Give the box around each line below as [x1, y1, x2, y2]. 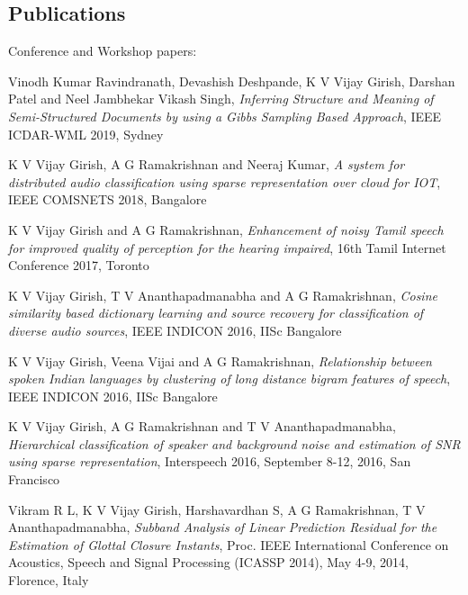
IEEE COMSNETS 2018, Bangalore [8, 190, 207, 209]
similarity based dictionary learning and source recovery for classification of [8, 303, 424, 322]
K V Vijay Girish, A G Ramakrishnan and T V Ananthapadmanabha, [8, 417, 396, 436]
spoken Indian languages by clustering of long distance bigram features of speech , [8, 369, 451, 388]
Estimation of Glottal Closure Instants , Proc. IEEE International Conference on [8, 535, 449, 554]
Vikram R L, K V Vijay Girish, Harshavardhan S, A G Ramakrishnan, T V [8, 500, 426, 518]
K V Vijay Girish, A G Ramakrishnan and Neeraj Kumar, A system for [8, 155, 405, 174]
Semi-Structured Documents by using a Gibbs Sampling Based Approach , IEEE [8, 106, 442, 125]
